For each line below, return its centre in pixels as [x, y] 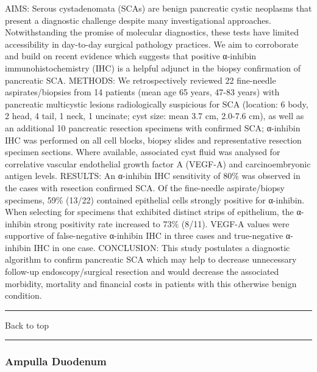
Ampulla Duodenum [56, 361]
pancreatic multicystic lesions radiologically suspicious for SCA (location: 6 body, [157, 104]
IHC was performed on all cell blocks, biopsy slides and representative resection [153, 140]
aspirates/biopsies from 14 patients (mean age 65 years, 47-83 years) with [142, 92]
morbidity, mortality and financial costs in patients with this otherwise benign [151, 283]
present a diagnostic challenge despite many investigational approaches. [138, 20]
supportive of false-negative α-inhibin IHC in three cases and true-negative [144, 235]
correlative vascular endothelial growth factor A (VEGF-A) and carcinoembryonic [158, 163]
